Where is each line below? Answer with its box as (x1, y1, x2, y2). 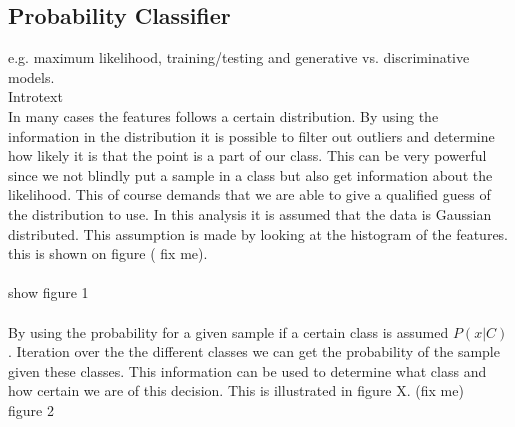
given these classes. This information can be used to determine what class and (8, 360, 487, 381)
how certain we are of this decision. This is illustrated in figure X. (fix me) (8, 380, 464, 401)
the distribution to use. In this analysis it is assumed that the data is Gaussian (8, 203, 492, 224)
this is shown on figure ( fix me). (8, 243, 208, 264)
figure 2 (8, 399, 54, 420)
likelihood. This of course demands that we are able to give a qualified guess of (8, 184, 491, 205)
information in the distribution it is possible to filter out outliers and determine (8, 125, 495, 146)
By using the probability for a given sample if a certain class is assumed (8, 321, 449, 342)
